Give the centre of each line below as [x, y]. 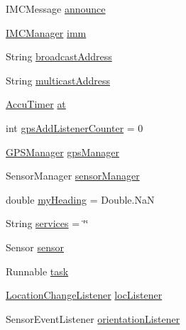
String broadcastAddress [59, 56]
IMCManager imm [46, 32]
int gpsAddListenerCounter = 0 [75, 127]
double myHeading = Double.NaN [80, 199]
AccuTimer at [36, 104]
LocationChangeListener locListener [84, 295]
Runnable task [37, 271]
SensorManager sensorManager [73, 176]
